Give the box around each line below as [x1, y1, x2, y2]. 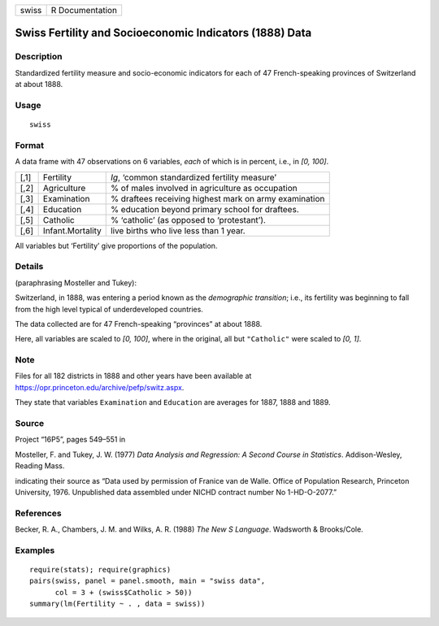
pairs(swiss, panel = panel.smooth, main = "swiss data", [29, 576, 266, 585]
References [15, 507, 62, 519]
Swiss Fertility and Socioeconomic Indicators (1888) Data [15, 26, 312, 40]
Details [15, 261, 44, 272]
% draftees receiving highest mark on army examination [110, 193, 325, 204]
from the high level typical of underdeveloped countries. [15, 304, 203, 314]
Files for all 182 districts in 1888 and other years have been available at [15, 371, 252, 381]
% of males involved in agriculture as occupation [110, 182, 298, 193]
